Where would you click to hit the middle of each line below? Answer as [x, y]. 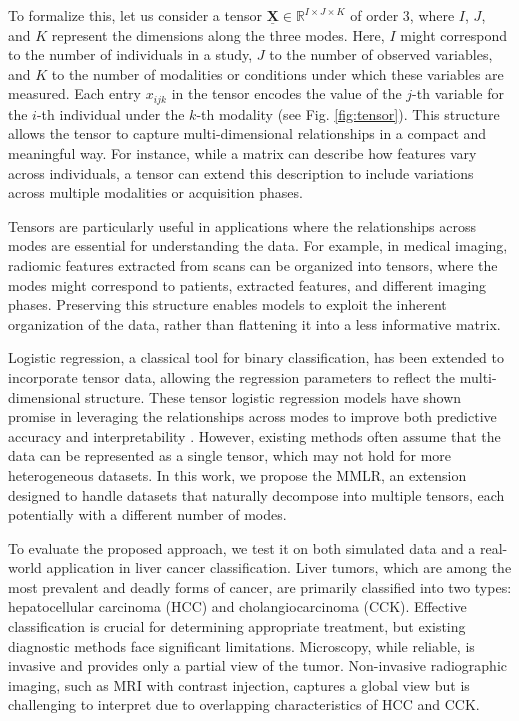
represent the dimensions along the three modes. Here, [218, 34]
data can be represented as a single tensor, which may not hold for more [230, 455]
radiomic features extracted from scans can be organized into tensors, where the [253, 264]
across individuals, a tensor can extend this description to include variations [241, 172]
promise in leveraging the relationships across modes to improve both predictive [252, 416]
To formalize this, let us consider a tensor [135, 15]
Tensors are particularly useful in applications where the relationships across [242, 225]
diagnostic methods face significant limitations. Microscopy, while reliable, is [241, 645]
